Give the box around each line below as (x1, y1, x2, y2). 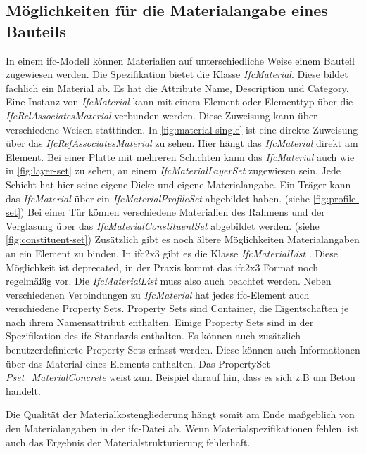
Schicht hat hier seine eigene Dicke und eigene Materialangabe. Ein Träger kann (6, 176, 351, 191)
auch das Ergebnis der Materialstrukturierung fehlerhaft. (6, 434, 251, 449)
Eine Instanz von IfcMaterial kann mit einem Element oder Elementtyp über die (6, 94, 353, 109)
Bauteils (6, 20, 66, 41)
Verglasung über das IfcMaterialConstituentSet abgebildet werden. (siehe (6, 218, 320, 233)
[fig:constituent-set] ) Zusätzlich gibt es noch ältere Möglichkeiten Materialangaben (6, 232, 360, 247)
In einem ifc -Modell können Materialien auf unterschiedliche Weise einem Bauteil (6, 53, 355, 67)
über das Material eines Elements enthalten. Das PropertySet (6, 356, 270, 370)
